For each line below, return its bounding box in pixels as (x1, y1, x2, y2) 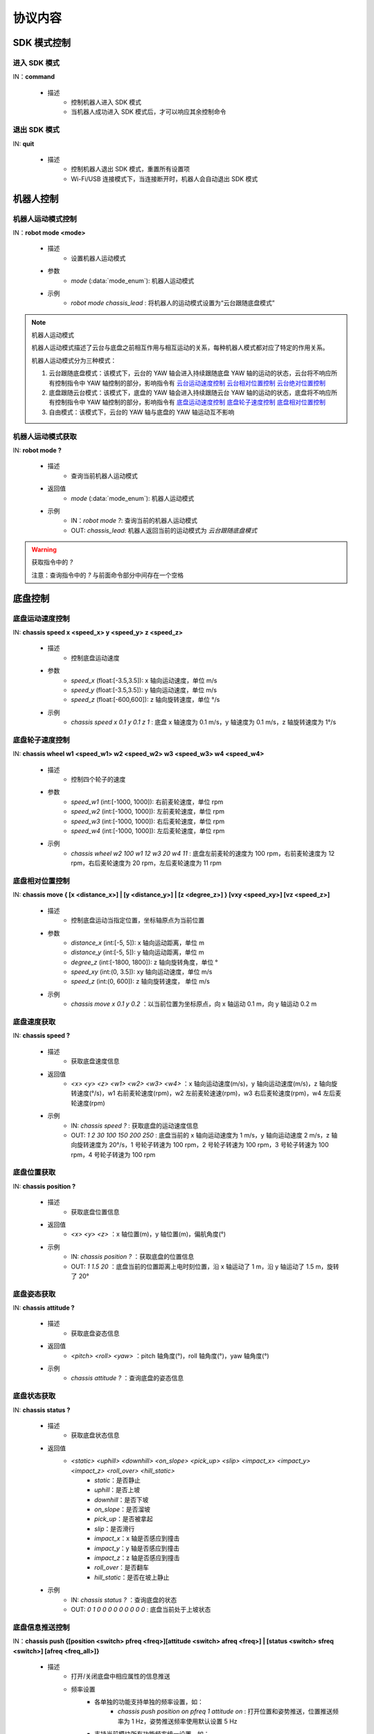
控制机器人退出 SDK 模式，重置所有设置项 (71, 165, 190, 173)
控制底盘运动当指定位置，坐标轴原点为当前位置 (71, 916, 204, 925)
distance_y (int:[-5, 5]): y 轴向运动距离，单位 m (71, 948, 204, 956)
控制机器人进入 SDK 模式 (71, 98, 142, 107)
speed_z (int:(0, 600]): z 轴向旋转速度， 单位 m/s (71, 977, 211, 986)
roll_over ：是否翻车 (94, 1563, 149, 1572)
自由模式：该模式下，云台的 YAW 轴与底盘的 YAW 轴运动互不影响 (48, 408, 235, 416)
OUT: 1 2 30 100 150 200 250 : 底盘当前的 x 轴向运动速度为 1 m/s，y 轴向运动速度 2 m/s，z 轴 (71, 1131, 338, 1139)
